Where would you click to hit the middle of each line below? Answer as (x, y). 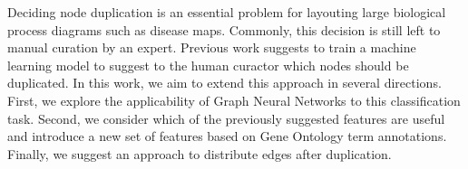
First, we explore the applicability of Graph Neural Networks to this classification (234, 100)
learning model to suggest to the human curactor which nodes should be (208, 65)
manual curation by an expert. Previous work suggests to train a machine (212, 47)
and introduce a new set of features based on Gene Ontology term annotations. (227, 136)
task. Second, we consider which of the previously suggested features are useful (226, 118)
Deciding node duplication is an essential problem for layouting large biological (227, 12)
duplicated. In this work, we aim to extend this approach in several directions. (224, 83)
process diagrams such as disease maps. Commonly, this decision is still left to (224, 29)
